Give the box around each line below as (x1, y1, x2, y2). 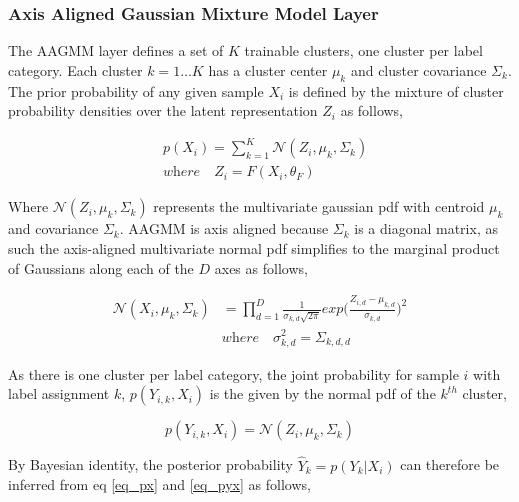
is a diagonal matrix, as (354, 218, 498, 239)
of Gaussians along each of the (8, 257, 194, 278)
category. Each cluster (8, 59, 143, 80)
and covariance (8, 218, 99, 239)
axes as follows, (214, 257, 308, 278)
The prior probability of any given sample (8, 80, 264, 101)
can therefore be (400, 454, 500, 475)
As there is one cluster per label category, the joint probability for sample (8, 363, 459, 384)
